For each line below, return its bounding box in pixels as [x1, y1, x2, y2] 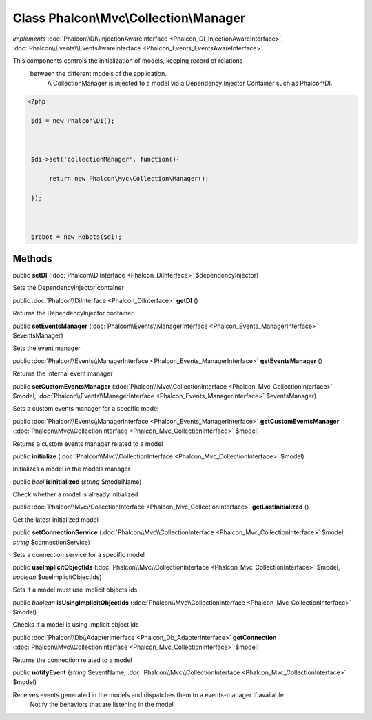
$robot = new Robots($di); [31, 233, 122, 241]
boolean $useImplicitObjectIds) [12, 573, 103, 581]
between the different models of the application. [30, 69, 167, 77]
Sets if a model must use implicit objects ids [12, 585, 138, 594]
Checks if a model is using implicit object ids [12, 621, 139, 629]
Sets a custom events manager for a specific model [12, 405, 159, 413]
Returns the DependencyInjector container [12, 309, 134, 318]
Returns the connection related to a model [12, 656, 132, 664]
